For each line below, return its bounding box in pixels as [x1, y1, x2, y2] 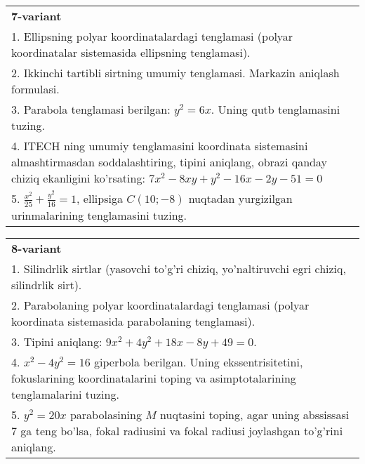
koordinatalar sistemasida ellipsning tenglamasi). [11, 44, 251, 60]
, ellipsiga [77, 190, 123, 206]
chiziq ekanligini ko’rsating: [11, 170, 145, 186]
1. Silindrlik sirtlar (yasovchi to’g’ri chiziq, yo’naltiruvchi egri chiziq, [11, 260, 346, 277]
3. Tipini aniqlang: [11, 333, 102, 350]
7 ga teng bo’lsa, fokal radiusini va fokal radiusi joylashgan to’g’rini [11, 422, 343, 439]
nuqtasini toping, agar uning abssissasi [160, 406, 350, 423]
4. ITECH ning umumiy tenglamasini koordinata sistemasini [11, 138, 308, 154]
